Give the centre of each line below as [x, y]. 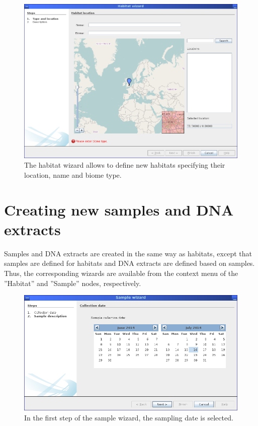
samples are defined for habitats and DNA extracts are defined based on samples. [130, 263]
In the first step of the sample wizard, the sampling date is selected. [129, 418]
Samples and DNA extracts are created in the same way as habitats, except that [128, 253]
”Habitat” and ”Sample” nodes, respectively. [73, 283]
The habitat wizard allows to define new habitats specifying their [125, 165]
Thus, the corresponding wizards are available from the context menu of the [121, 273]
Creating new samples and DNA [119, 209]
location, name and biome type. [73, 174]
